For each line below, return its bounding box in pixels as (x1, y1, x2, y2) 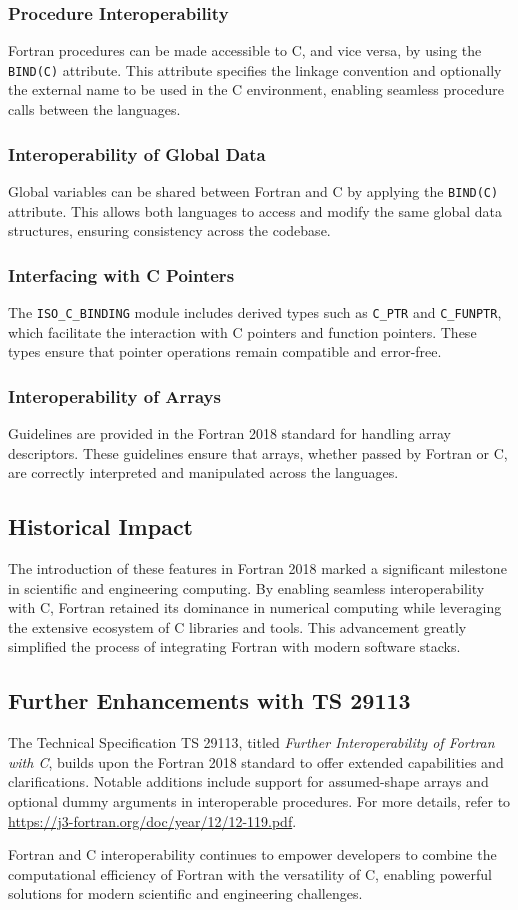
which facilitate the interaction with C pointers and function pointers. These (8, 321, 477, 342)
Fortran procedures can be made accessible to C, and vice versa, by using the (8, 40, 482, 61)
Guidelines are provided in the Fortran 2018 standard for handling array (8, 423, 452, 443)
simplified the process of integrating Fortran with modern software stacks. (8, 636, 461, 657)
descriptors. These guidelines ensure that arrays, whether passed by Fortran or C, (8, 442, 508, 463)
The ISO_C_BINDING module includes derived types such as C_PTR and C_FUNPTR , (8, 301, 502, 322)
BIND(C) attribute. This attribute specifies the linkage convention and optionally (8, 59, 502, 80)
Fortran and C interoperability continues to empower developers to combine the (8, 844, 497, 865)
